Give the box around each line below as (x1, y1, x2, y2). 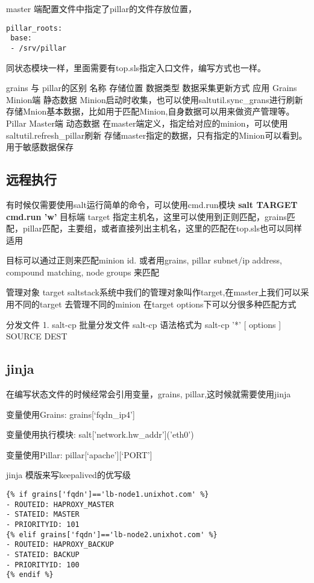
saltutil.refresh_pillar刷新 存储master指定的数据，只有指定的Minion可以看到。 (6, 128, 307, 141)
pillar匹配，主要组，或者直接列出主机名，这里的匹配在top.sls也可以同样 (22, 222, 302, 235)
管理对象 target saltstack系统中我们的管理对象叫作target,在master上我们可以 (6, 286, 301, 298)
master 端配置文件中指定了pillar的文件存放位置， (6, 2, 196, 14)
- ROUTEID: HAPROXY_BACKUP (6, 540, 114, 549)
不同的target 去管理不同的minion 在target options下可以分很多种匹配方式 (14, 298, 297, 310)
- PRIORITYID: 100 (6, 560, 80, 569)
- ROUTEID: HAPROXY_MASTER (6, 500, 114, 509)
